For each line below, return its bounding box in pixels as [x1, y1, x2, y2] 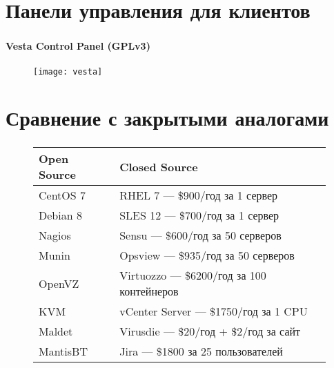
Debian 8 [39, 207, 82, 224]
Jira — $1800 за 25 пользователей [119, 343, 283, 360]
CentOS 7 [39, 187, 86, 204]
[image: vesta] [33, 66, 103, 77]
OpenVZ [39, 275, 79, 291]
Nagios [39, 227, 71, 244]
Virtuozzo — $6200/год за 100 [119, 267, 266, 284]
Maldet [39, 323, 73, 340]
